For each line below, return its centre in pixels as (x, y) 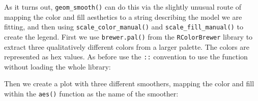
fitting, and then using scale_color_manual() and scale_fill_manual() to (124, 27)
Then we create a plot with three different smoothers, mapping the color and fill (129, 83)
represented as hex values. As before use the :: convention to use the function (126, 57)
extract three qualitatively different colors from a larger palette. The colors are (127, 46)
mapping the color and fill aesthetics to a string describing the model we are (123, 16)
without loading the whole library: (58, 66)
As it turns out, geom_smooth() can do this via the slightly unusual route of (123, 7)
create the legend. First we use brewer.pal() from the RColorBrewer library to (128, 36)
